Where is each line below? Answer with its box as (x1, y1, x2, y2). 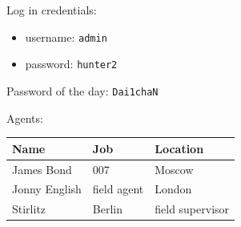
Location (155, 140, 204, 156)
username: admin (25, 28, 107, 45)
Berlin (92, 201, 123, 217)
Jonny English (12, 180, 82, 197)
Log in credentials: (6, 2, 97, 18)
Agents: (6, 109, 43, 126)
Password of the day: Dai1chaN (6, 82, 159, 99)
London (155, 180, 192, 197)
